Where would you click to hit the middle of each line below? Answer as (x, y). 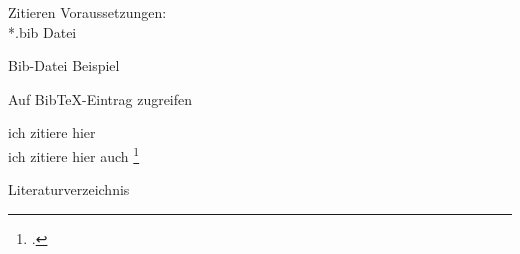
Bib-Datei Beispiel (64, 65)
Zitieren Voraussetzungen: (87, 12)
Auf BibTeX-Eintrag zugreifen (100, 98)
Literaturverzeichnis (69, 189)
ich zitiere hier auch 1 (74, 154)
